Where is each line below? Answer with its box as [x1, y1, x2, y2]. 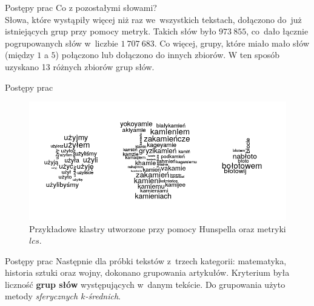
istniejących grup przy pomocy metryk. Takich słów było [5, 25, 216, 37]
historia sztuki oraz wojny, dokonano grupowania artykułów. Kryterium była [5, 266, 290, 279]
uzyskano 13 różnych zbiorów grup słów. [5, 60, 155, 73]
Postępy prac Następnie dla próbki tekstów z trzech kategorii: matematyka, [5, 254, 287, 267]
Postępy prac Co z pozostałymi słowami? [5, 1, 157, 13]
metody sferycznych [5, 290, 78, 302]
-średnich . [85, 290, 121, 302]
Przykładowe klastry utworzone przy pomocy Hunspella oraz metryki [29, 222, 286, 235]
